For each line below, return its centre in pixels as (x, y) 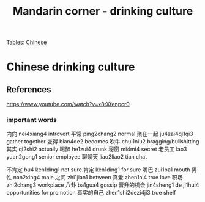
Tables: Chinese (27, 42)
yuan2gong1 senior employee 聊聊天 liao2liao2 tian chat (77, 157)
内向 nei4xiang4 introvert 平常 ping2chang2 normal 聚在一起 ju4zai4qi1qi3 (100, 134)
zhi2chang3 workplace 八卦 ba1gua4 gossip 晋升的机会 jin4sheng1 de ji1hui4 (103, 185)
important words (32, 120)
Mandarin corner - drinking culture (103, 11)
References (29, 89)
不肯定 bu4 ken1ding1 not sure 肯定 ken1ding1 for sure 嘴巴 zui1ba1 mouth (99, 170)
